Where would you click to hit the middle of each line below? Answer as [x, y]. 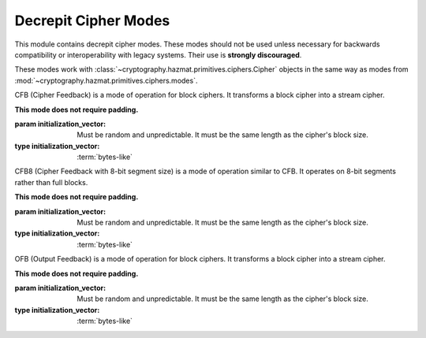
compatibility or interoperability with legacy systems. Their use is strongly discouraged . [158, 54]
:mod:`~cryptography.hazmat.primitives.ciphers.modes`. [106, 80]
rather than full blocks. [51, 182]
